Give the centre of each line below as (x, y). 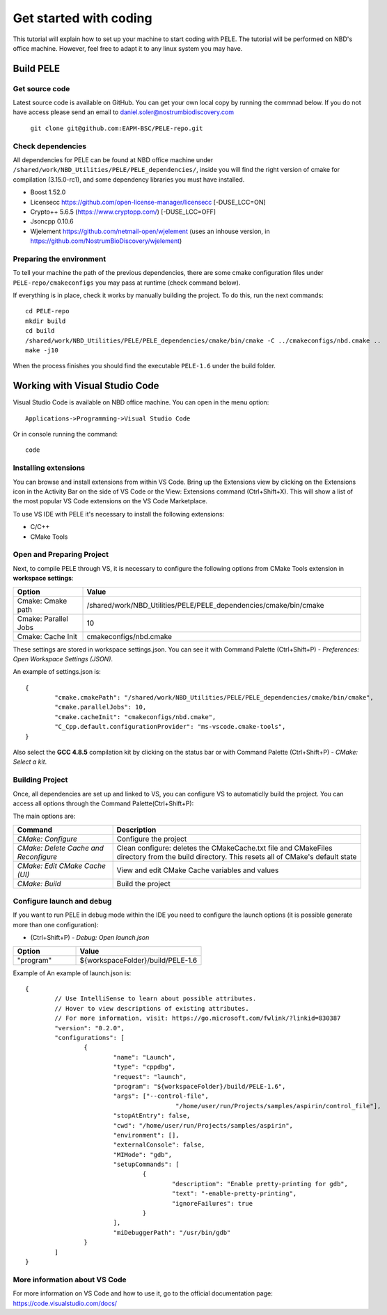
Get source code (41, 88)
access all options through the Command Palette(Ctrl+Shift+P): (103, 803)
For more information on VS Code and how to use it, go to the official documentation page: (143, 1293)
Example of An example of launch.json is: (72, 973)
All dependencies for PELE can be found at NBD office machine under (113, 160)
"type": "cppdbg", (144, 1067)
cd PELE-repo (47, 311)
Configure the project (152, 839)
